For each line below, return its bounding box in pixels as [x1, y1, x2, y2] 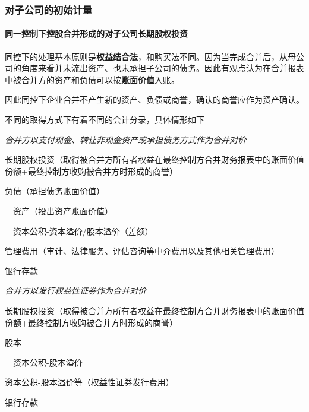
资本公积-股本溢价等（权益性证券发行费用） [5, 376, 174, 388]
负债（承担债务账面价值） [5, 185, 105, 197]
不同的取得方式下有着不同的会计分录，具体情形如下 [5, 113, 204, 126]
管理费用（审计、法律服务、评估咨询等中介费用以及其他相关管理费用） [5, 245, 279, 257]
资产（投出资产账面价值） [12, 204, 113, 217]
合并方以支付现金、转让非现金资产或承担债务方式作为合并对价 [5, 133, 246, 145]
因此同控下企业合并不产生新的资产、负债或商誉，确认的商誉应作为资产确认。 [5, 93, 304, 106]
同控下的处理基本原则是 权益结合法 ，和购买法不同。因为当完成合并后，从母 [5, 50, 296, 62]
